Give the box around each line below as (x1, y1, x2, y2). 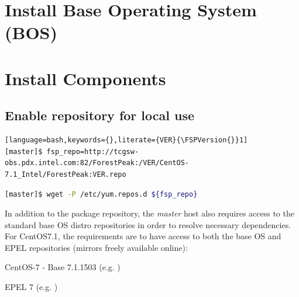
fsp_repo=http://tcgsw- (46, 147, 139, 156)
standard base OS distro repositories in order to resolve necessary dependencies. (5, 218, 291, 230)
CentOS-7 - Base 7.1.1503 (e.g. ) (5, 261, 121, 273)
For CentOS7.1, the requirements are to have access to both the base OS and (5, 230, 281, 242)
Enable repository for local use (5, 106, 195, 124)
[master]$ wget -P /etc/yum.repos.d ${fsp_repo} (5, 190, 198, 198)
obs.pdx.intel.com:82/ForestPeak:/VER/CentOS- (5, 159, 189, 167)
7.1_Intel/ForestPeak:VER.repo (5, 170, 126, 179)
